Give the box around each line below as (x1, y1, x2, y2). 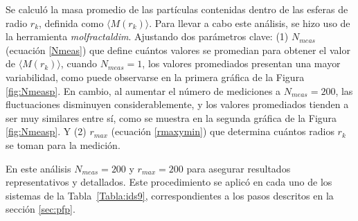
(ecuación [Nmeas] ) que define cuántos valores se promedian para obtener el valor (6, 42, 350, 57)
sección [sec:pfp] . (6, 202, 75, 216)
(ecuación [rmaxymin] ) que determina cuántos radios (111, 124, 334, 139)
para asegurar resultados (186, 161, 291, 175)
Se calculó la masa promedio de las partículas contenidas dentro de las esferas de (6, 2, 348, 16)
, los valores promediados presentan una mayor (142, 56, 341, 71)
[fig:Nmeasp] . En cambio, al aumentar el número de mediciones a (6, 83, 281, 98)
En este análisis (6, 161, 71, 175)
